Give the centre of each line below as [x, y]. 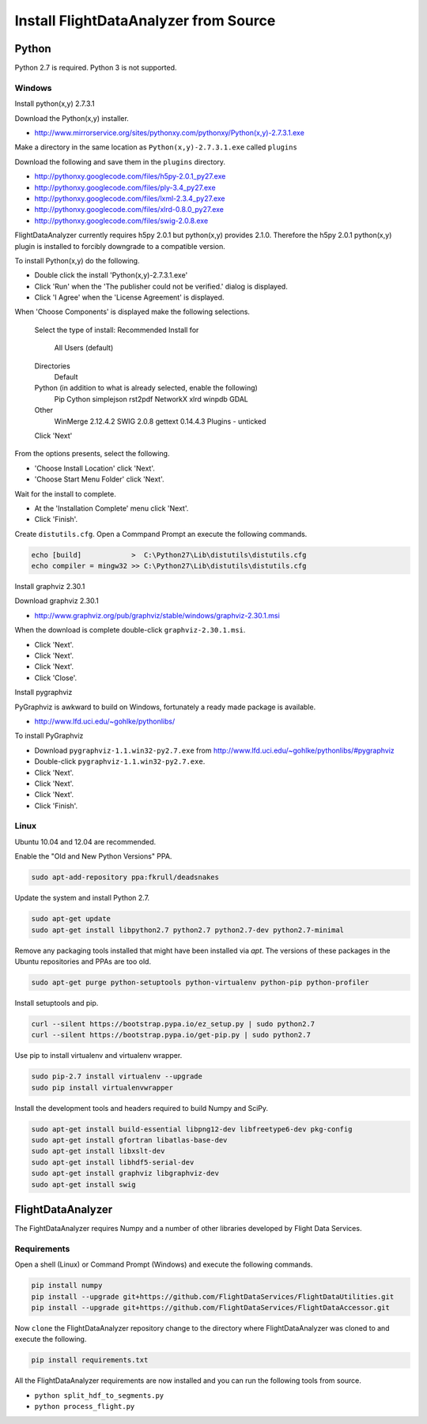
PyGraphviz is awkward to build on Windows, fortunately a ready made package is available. [165, 707]
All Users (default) [84, 348]
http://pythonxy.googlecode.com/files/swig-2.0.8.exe [121, 221]
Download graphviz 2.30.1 [57, 601]
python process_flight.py [85, 1407]
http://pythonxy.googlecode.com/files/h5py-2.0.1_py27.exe [130, 176]
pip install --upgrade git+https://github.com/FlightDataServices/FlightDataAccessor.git [211, 1307]
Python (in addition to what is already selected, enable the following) [146, 388]
